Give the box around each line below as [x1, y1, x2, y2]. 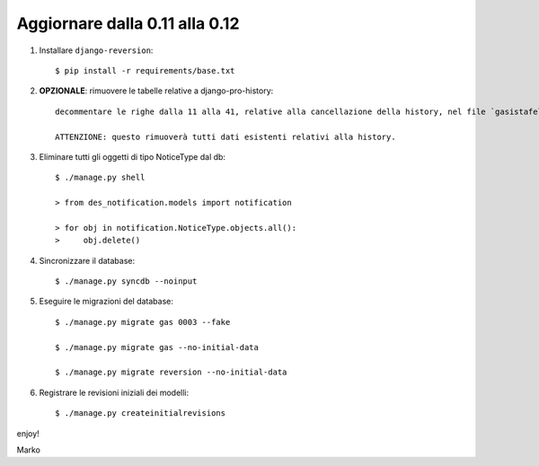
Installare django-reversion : [39, 45, 154, 56]
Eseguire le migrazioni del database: [39, 296, 174, 307]
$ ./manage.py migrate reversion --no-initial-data [55, 367, 287, 377]
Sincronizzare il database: [39, 255, 136, 266]
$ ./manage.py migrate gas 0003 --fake [55, 317, 231, 327]
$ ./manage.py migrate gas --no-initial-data [55, 342, 260, 352]
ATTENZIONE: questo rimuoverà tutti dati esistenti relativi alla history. [55, 131, 396, 142]
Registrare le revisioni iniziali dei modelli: [39, 387, 190, 398]
